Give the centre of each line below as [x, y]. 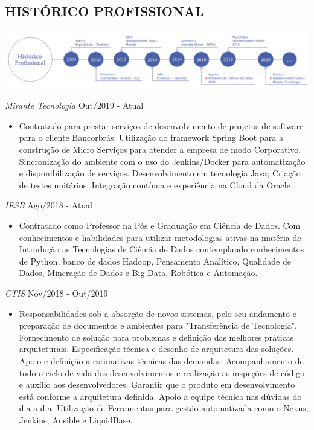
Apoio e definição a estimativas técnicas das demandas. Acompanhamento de [161, 360]
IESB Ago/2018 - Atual [49, 205]
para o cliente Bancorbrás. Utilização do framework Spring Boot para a [151, 137]
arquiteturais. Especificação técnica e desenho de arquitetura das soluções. [156, 349]
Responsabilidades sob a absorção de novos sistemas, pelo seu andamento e [158, 313]
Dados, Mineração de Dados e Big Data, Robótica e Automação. [138, 273]
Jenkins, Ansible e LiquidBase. [76, 419]
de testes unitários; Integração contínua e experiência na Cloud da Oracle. [156, 185]
